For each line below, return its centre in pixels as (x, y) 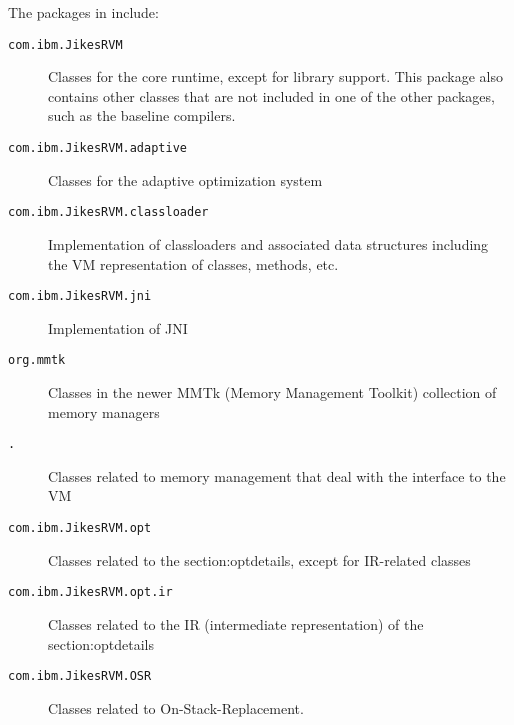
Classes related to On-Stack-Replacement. (176, 707)
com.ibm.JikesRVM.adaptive (97, 148)
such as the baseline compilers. (142, 115)
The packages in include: (83, 12)
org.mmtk (37, 360)
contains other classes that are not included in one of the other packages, (271, 95)
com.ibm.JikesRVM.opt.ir (90, 592)
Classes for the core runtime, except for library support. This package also (275, 76)
